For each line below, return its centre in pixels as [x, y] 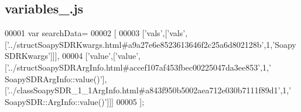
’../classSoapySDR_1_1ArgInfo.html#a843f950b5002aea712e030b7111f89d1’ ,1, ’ [149, 90]
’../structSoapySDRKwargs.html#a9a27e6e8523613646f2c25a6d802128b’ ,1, [140, 44]
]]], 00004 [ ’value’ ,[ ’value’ [94, 56]
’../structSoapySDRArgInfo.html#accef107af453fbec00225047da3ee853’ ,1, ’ [139, 67]
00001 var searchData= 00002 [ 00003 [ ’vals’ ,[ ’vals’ [95, 33]
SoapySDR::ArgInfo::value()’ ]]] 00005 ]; [75, 101]
